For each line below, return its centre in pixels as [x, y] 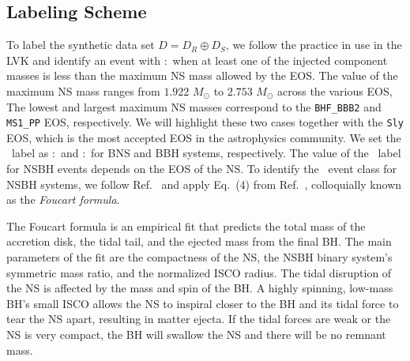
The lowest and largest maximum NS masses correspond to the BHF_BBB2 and [194, 106]
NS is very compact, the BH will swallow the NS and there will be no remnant [196, 335]
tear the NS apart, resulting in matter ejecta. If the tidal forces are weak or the [199, 319]
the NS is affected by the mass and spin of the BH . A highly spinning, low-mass [200, 288]
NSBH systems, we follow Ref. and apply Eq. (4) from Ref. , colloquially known [204, 184]
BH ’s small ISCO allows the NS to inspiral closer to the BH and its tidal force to [203, 303]
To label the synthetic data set [81, 45]
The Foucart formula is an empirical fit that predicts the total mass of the [186, 226]
